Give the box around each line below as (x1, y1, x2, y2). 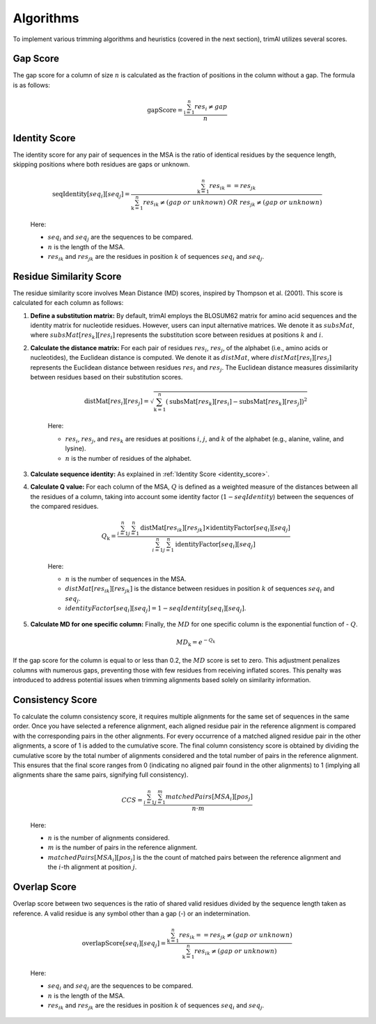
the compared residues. (30, 502, 99, 511)
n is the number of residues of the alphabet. (65, 454, 191, 462)
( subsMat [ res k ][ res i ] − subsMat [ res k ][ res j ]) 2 (166, 397, 308, 407)
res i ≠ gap (194, 103, 228, 112)
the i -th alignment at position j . (47, 863, 137, 872)
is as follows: (13, 81, 50, 89)
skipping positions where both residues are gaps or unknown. (13, 160, 190, 168)
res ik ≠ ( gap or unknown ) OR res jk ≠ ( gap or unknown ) (143, 198, 322, 208)
